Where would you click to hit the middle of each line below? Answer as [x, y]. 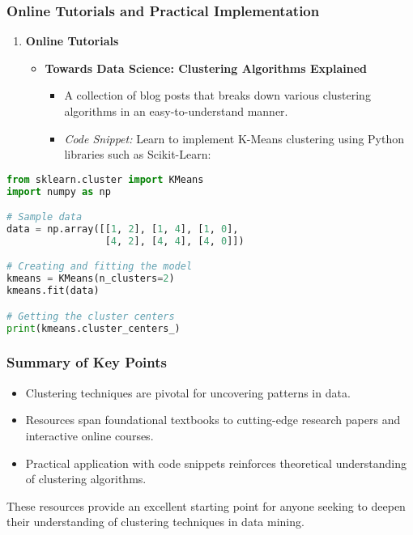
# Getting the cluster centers [91, 316]
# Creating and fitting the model [100, 267]
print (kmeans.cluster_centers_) [94, 328]
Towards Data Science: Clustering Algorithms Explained [206, 68]
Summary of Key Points [87, 362]
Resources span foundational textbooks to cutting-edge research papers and [213, 420]
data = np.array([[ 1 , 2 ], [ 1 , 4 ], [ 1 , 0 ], [123, 229]
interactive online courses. [89, 435]
